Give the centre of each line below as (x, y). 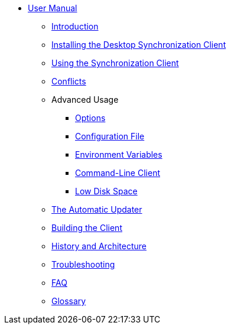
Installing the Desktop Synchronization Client (139, 45)
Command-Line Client (118, 173)
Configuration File (110, 136)
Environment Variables (119, 154)
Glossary (69, 301)
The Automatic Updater (97, 209)
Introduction (75, 26)
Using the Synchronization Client (115, 63)
